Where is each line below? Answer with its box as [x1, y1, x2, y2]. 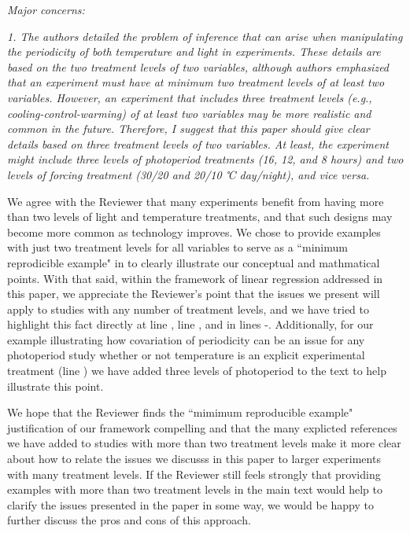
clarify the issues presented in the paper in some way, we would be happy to [7, 496, 374, 513]
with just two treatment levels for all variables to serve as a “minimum [7, 239, 348, 255]
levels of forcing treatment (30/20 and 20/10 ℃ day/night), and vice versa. [7, 166, 370, 182]
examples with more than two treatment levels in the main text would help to [7, 481, 382, 498]
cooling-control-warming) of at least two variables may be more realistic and [7, 105, 371, 121]
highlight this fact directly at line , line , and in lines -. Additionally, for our [7, 316, 374, 333]
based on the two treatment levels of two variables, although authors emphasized [7, 58, 390, 75]
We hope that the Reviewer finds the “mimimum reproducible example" [7, 404, 353, 421]
